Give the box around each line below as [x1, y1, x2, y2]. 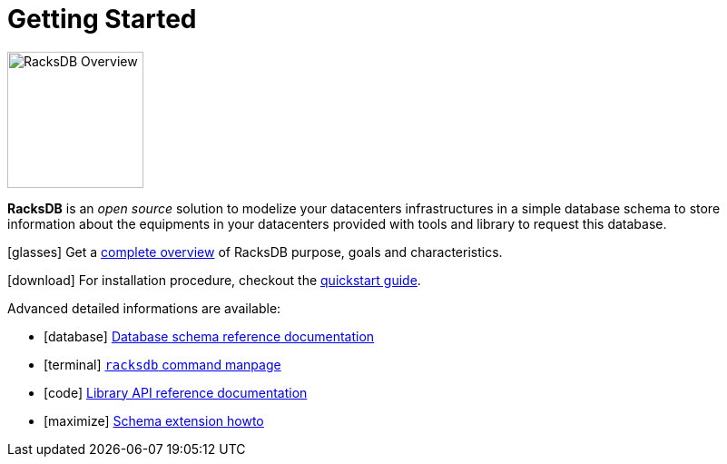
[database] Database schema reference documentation [44, 328, 375, 344]
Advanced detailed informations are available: [7, 300, 281, 316]
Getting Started [7, 4, 197, 35]
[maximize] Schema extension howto [44, 412, 264, 429]
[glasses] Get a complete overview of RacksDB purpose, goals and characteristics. [7, 243, 503, 260]
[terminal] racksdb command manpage [44, 356, 281, 372]
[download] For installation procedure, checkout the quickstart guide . [7, 271, 421, 288]
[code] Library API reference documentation [44, 384, 308, 400]
